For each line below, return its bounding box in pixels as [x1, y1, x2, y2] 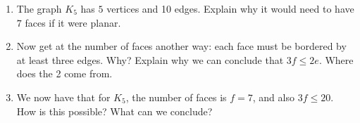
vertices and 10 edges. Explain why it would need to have [106, 1, 354, 15]
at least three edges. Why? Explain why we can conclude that [16, 52, 284, 67]
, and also [252, 89, 294, 104]
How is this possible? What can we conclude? [16, 103, 213, 118]
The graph [16, 1, 62, 15]
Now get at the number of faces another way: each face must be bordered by [16, 39, 347, 53]
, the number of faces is [125, 89, 227, 104]
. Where [318, 52, 354, 67]
